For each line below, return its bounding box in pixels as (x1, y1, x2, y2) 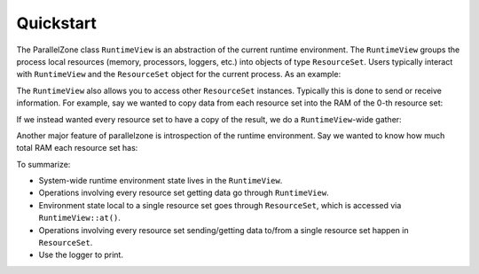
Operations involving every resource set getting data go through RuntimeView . (38, 187, 329, 199)
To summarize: (16, 159, 71, 169)
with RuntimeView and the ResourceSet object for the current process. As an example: (16, 69, 342, 80)
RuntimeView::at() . (38, 213, 122, 223)
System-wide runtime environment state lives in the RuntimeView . (38, 176, 283, 186)
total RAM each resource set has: (16, 143, 138, 153)
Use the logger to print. (38, 249, 124, 261)
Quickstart (16, 13, 98, 33)
